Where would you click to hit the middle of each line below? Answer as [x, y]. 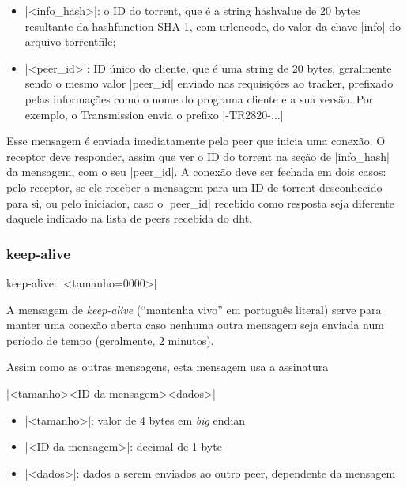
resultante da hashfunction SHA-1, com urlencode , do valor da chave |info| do [213, 26]
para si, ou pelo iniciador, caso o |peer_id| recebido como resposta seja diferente [200, 202]
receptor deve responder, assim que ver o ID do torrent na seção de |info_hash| [198, 156]
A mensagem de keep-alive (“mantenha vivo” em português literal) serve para [194, 309]
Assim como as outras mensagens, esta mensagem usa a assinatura [168, 367]
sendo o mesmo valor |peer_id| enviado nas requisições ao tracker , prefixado [209, 83]
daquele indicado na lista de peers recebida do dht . [130, 218]
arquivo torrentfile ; [70, 41]
